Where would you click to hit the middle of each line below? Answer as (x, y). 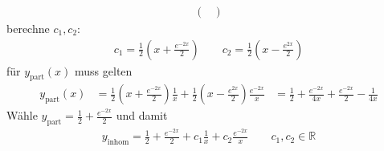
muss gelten (104, 70)
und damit (142, 115)
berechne (28, 29)
